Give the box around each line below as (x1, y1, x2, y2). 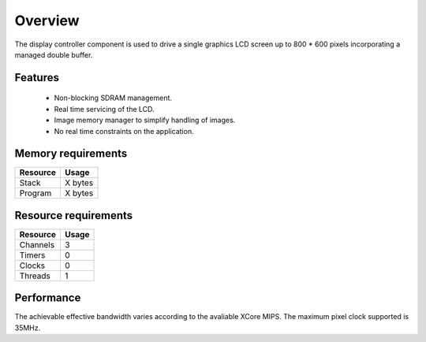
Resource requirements (14, 209, 133, 222)
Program (19, 188, 52, 199)
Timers (19, 249, 46, 260)
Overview (14, 12, 80, 29)
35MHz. (14, 323, 41, 333)
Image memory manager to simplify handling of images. (54, 115, 236, 125)
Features (14, 71, 59, 84)
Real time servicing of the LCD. (54, 104, 155, 113)
